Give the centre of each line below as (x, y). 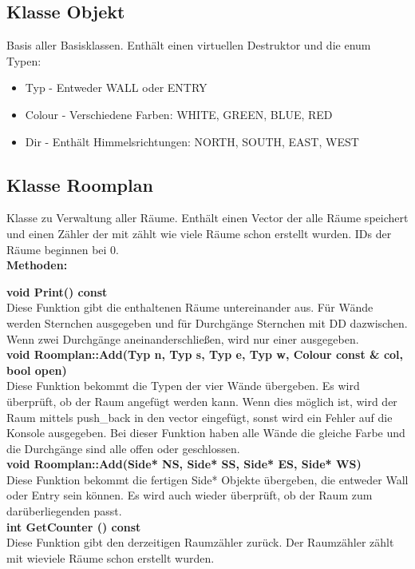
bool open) (37, 370)
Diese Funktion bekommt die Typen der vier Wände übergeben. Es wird (183, 386)
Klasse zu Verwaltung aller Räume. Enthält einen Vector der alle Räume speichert (207, 218)
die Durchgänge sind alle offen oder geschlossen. (123, 448)
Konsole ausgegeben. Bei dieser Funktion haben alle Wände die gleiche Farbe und (206, 433)
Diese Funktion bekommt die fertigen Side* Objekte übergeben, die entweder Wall (207, 479)
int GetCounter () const (74, 526)
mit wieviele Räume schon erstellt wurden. (111, 557)
